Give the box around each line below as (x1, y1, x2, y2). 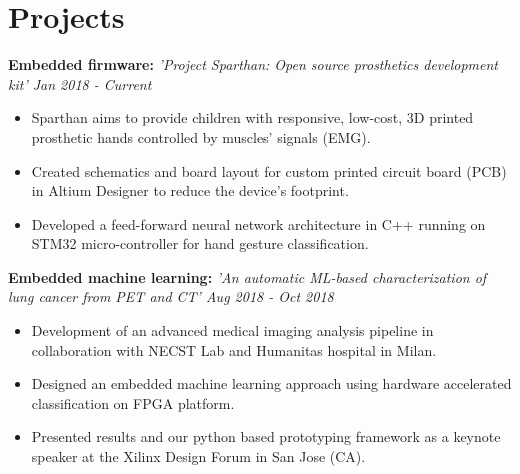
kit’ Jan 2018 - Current (8, 73, 152, 94)
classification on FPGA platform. (31, 392, 235, 413)
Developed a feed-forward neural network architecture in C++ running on (31, 213, 486, 234)
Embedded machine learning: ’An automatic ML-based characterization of (8, 266, 487, 287)
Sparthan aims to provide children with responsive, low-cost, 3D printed (31, 107, 474, 128)
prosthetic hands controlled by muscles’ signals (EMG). (31, 126, 371, 147)
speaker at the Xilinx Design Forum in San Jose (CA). (31, 446, 366, 467)
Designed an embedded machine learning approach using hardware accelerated (31, 373, 512, 394)
